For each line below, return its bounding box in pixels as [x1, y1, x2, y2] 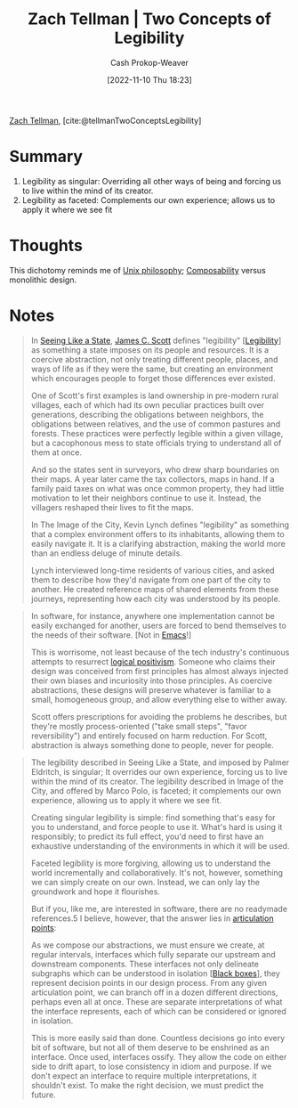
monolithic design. [9, 274, 77, 285]
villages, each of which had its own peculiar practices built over [30, 399, 265, 410]
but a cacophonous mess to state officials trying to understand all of [30, 437, 282, 448]
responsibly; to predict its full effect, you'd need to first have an [30, 831, 264, 842]
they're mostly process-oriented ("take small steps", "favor [30, 721, 247, 731]
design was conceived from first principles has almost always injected [30, 665, 289, 676]
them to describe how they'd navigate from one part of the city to [30, 574, 271, 585]
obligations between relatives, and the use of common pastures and [30, 419, 281, 429]
